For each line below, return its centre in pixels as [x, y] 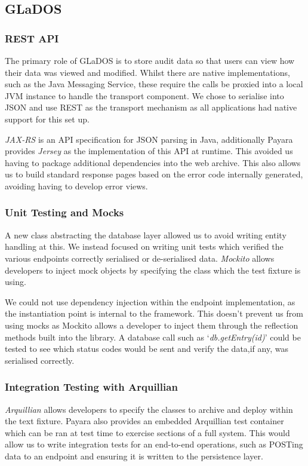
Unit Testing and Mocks [64, 212]
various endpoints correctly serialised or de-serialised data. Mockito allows [140, 258]
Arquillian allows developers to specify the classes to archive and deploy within [149, 409]
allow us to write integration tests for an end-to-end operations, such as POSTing [154, 444]
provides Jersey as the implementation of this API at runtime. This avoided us [149, 151]
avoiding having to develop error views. [76, 186]
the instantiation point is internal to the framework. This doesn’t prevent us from [154, 313]
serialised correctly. [40, 360]
